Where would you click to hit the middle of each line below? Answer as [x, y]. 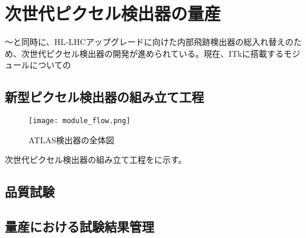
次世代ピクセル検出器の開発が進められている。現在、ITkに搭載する [152, 53]
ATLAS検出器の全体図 [71, 139]
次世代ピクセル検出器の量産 [113, 13]
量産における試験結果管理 [79, 226]
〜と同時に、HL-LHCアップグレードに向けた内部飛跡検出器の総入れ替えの [149, 42]
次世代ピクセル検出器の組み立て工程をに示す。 [96, 160]
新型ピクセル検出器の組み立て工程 [104, 97]
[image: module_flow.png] [79, 121]
